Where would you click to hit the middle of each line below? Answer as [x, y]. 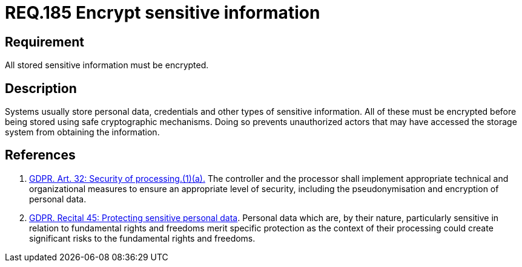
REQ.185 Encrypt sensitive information [163, 13]
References [40, 155]
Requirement [45, 42]
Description [41, 88]
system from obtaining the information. [82, 132]
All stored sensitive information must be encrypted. [107, 65]
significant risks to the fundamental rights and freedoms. [142, 238]
